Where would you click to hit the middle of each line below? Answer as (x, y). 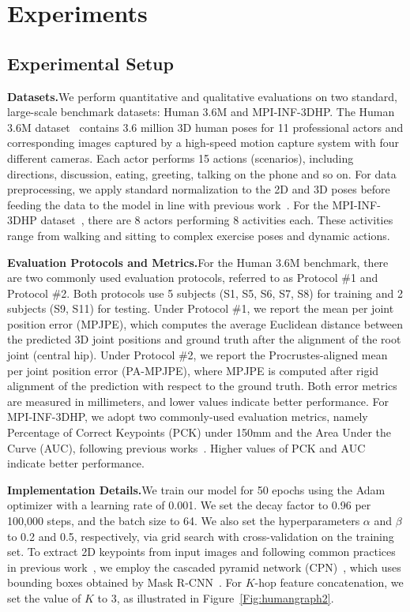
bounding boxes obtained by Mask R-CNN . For (124, 582)
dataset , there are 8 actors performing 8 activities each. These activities (217, 220)
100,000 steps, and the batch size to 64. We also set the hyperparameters (184, 521)
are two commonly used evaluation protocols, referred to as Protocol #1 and (193, 278)
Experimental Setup (90, 63)
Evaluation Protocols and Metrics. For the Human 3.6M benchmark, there (198, 262)
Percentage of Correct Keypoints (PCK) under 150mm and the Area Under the (199, 432)
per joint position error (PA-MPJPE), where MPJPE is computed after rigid (193, 370)
